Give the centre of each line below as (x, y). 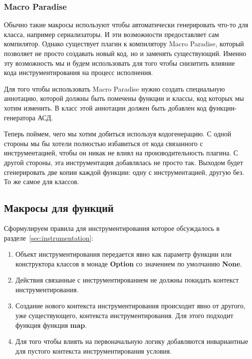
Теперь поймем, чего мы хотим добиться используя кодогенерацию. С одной (118, 134)
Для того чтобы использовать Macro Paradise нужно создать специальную (115, 88)
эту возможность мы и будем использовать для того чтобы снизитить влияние (119, 63)
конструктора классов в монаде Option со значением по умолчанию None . (129, 263)
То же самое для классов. (42, 181)
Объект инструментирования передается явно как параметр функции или (123, 254)
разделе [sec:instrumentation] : (49, 237)
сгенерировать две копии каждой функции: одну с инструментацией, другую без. (124, 172)
